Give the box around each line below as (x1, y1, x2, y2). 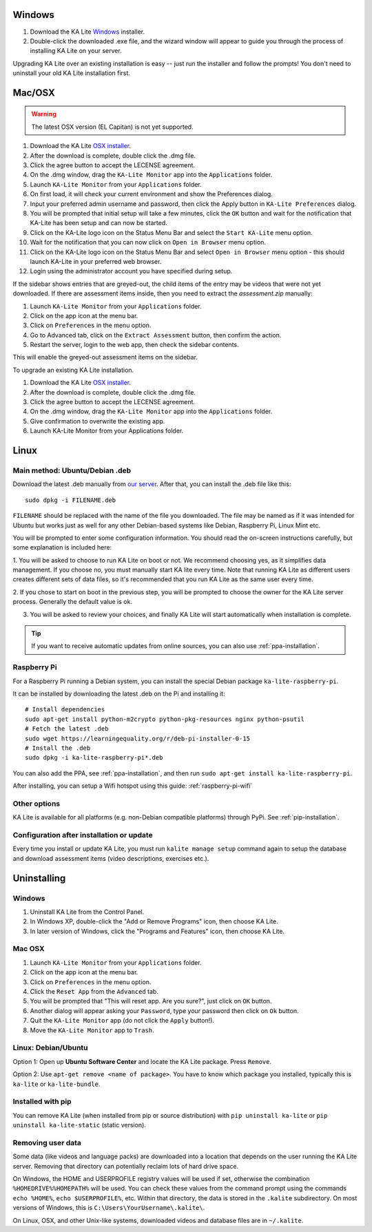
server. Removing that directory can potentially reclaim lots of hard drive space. (12, 1162, 239, 1170)
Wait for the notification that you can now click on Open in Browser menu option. (30, 238, 267, 247)
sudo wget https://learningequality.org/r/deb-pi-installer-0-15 (25, 734, 251, 742)
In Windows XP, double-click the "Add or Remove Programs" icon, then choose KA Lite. (30, 917, 278, 926)
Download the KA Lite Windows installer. (30, 28, 145, 36)
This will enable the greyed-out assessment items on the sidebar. (12, 353, 198, 362)
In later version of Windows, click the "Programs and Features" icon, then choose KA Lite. (30, 927, 285, 935)
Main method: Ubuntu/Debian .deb (12, 466, 132, 475)
